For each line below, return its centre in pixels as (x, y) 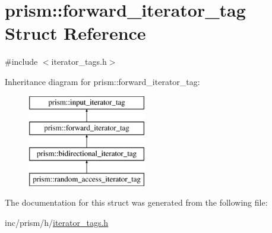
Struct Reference (75, 33)
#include (21, 62)
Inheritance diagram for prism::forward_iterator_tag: (102, 81)
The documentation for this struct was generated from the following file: (136, 202)
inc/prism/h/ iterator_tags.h (57, 222)
